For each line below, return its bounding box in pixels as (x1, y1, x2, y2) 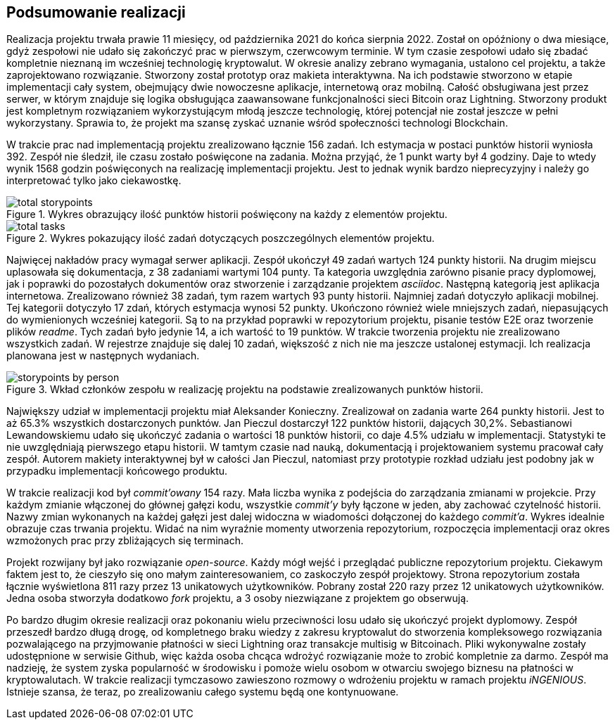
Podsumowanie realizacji (6, 4, 186, 21)
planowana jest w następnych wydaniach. (6, 349, 200, 362)
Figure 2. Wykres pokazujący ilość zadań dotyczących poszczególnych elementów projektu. (6, 232, 435, 245)
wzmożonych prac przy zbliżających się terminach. (6, 534, 243, 547)
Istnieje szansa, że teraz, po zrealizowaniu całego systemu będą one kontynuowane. (6, 686, 399, 698)
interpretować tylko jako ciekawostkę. (6, 174, 182, 187)
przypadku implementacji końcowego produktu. (6, 465, 228, 477)
